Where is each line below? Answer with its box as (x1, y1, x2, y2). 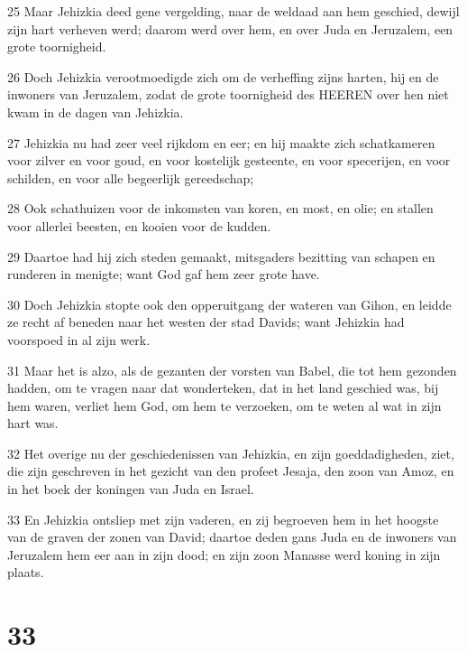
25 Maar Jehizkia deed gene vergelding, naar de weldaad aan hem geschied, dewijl (7, 2, 460, 20)
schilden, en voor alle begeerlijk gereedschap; (7, 168, 254, 187)
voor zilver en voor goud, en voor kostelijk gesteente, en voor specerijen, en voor (7, 151, 451, 170)
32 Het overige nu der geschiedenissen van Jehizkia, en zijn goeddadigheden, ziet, (7, 443, 454, 462)
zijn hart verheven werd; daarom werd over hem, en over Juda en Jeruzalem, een (7, 19, 453, 38)
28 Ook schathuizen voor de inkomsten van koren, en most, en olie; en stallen (7, 199, 434, 218)
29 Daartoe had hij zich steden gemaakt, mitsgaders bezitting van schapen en (7, 247, 435, 265)
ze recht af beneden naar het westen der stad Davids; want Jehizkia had (7, 312, 405, 331)
